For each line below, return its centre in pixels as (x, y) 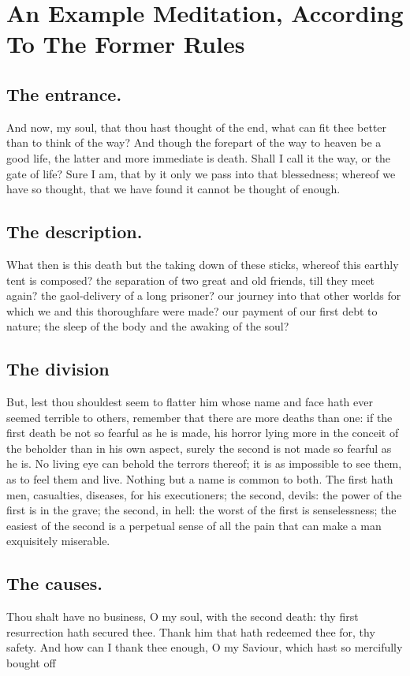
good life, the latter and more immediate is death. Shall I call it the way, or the (199, 157)
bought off (31, 663)
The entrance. (64, 93)
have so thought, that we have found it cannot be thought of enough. (173, 189)
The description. (75, 232)
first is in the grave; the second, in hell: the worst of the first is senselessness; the (201, 510)
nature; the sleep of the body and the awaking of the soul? (148, 326)
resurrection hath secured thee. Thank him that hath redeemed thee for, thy (191, 631)
